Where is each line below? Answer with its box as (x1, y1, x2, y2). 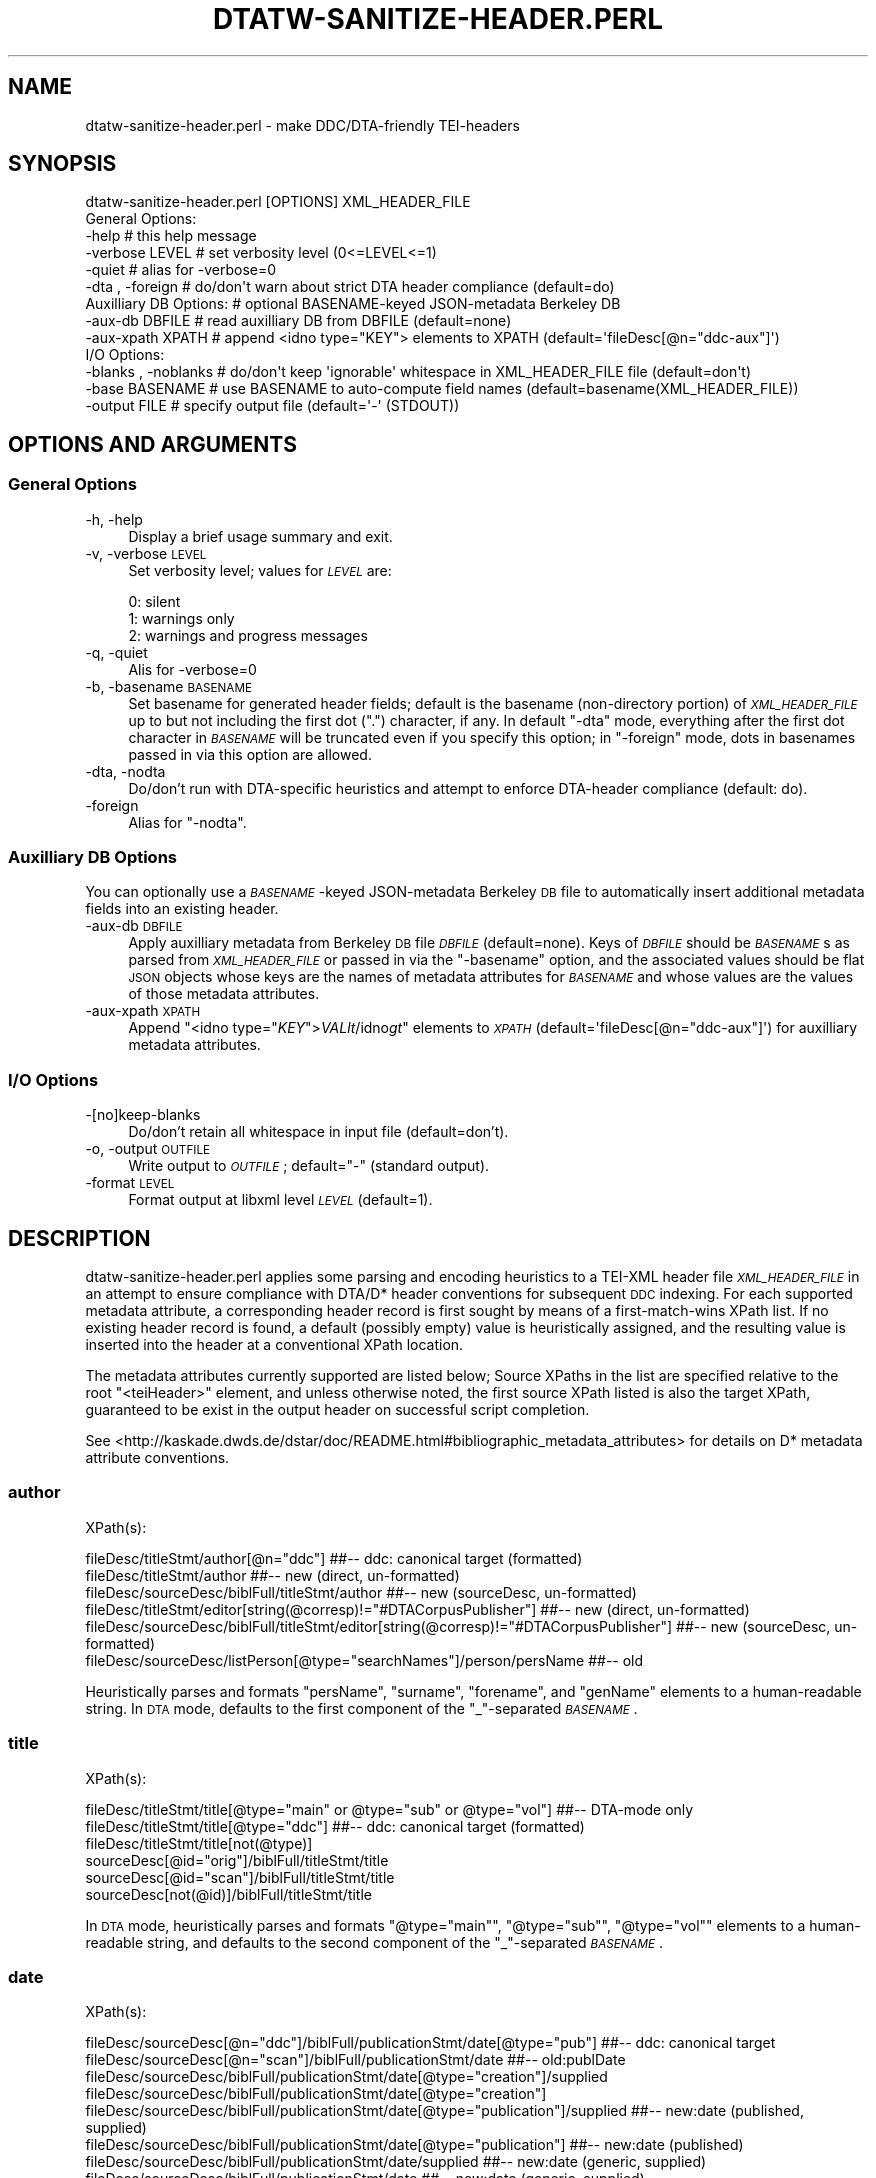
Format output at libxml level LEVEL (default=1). (128, 1191, 433, 1209)
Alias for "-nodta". (128, 813, 247, 831)
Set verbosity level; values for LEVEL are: (128, 561, 392, 579)
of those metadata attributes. (128, 985, 320, 1003)
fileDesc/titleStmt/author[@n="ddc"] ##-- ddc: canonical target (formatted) (85, 1549, 583, 1567)
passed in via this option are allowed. (128, 745, 372, 763)
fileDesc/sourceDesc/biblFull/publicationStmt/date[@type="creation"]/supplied (85, 2068, 608, 2086)
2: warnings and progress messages (128, 626, 368, 644)
